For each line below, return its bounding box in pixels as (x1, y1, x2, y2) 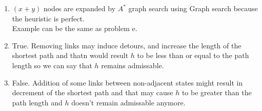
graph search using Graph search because (128, 3, 258, 13)
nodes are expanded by (43, 3, 116, 13)
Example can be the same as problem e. (12, 23, 137, 34)
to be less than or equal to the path (137, 50, 249, 61)
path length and (12, 97, 63, 107)
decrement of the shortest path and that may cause (12, 87, 173, 98)
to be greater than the (182, 87, 252, 98)
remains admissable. (101, 60, 164, 70)
